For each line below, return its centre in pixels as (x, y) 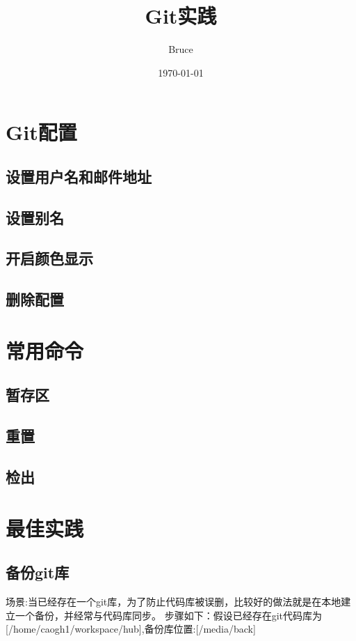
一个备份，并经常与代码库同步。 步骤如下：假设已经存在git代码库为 (168, 615)
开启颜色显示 (49, 258)
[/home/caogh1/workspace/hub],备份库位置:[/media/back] (131, 629)
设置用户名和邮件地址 (79, 176)
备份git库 (38, 572)
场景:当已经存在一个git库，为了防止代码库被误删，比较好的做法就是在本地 (173, 601)
